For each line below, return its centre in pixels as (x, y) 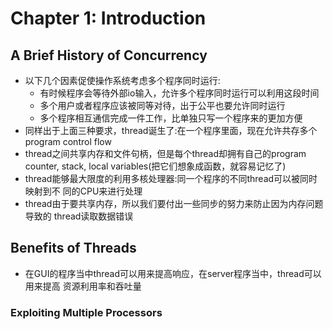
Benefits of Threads (73, 248)
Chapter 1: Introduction (108, 18)
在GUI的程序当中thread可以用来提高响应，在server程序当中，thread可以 (173, 273)
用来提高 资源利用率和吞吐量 (83, 286)
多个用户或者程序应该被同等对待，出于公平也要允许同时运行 (162, 105)
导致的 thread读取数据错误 (79, 216)
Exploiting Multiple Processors (86, 312)
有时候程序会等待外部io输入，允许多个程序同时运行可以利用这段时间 (179, 93)
